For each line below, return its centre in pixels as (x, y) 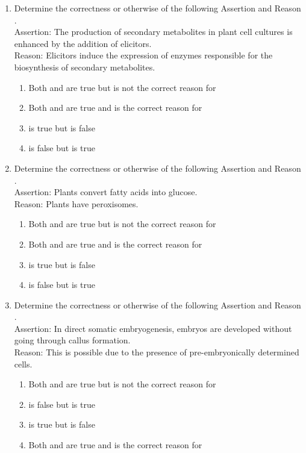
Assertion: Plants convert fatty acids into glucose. (106, 192)
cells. (23, 364)
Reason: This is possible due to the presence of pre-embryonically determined (157, 352)
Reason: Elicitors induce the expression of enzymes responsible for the (143, 55)
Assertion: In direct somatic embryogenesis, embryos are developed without (153, 328)
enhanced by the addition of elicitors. (83, 43)
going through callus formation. (72, 340)
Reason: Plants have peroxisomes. (76, 203)
